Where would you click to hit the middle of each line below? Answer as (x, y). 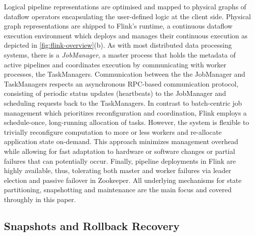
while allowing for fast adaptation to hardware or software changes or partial (120, 151)
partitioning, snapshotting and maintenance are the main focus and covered (118, 190)
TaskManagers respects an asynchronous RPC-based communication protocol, (121, 83)
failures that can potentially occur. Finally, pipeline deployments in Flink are (120, 161)
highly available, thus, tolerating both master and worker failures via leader (118, 170)
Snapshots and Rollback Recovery (92, 225)
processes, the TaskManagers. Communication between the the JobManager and (125, 74)
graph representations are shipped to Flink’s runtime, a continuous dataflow (118, 26)
